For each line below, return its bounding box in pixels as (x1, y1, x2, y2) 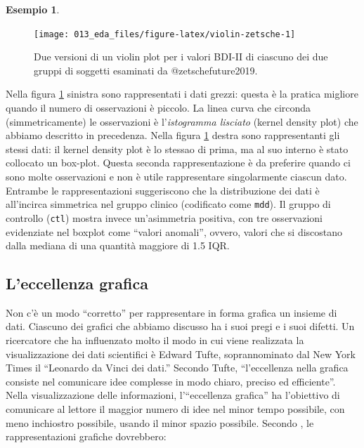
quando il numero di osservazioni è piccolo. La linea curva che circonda (6, 100, 311, 115)
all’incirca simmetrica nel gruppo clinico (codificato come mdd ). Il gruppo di (6, 197, 331, 211)
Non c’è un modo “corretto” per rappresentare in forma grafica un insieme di (6, 305, 337, 319)
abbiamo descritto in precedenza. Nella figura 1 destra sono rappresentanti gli (6, 128, 340, 143)
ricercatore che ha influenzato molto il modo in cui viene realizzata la (6, 333, 304, 348)
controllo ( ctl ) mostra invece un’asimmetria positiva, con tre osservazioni (6, 210, 323, 225)
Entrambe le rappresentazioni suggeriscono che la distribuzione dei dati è (6, 183, 320, 197)
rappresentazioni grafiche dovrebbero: (6, 429, 167, 444)
